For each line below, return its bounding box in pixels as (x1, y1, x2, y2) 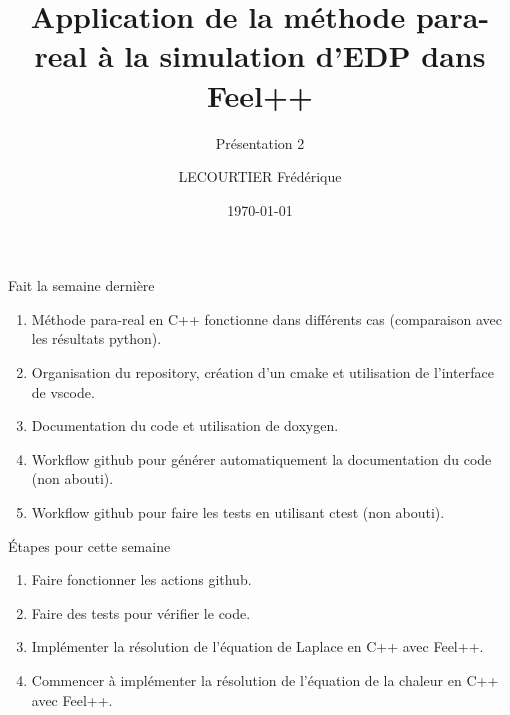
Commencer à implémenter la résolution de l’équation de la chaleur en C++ (31, 670, 499, 690)
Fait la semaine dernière (8, 275, 155, 296)
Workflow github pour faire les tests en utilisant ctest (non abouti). (31, 502, 445, 523)
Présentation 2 (215, 132, 305, 153)
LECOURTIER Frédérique (178, 166, 342, 187)
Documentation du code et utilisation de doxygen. (31, 415, 339, 436)
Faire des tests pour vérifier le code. (31, 602, 251, 623)
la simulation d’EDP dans (124, 35, 486, 76)
